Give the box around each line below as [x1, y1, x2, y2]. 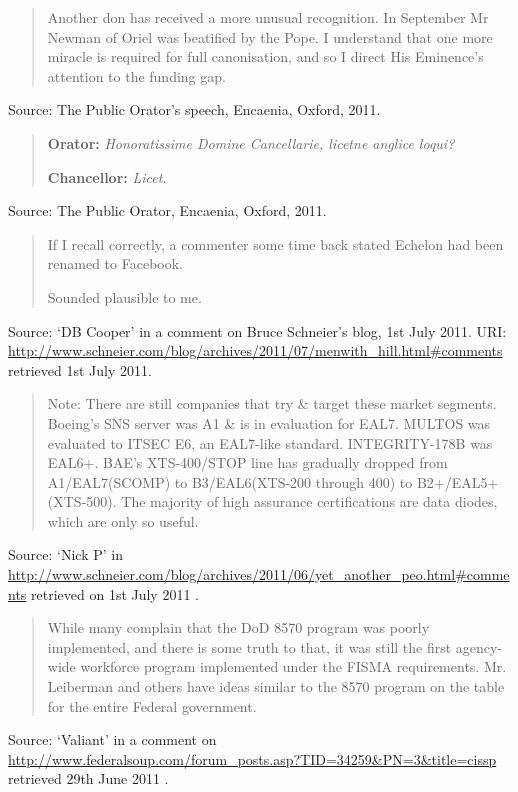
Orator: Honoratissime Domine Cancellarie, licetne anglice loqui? [47, 132, 455, 153]
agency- [455, 636, 503, 657]
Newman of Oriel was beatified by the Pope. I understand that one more [47, 26, 493, 47]
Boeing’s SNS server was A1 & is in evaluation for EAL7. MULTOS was [47, 412, 491, 433]
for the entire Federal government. [47, 695, 257, 716]
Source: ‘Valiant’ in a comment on [8, 729, 217, 750]
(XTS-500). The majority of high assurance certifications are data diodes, [47, 491, 498, 512]
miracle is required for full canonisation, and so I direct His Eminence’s [47, 46, 484, 67]
